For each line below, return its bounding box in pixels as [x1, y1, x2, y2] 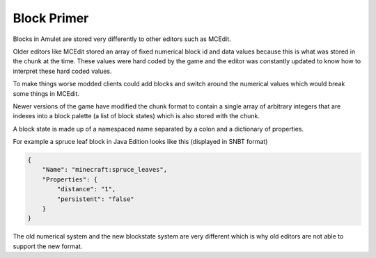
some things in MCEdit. [13, 89, 80, 97]
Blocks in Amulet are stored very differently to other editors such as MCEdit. [13, 35, 231, 43]
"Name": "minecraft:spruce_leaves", [42, 166, 167, 174]
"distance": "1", [56, 185, 116, 193]
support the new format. [13, 242, 83, 250]
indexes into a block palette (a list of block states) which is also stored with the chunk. [13, 112, 260, 120]
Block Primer [13, 10, 89, 26]
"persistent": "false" [56, 195, 135, 203]
